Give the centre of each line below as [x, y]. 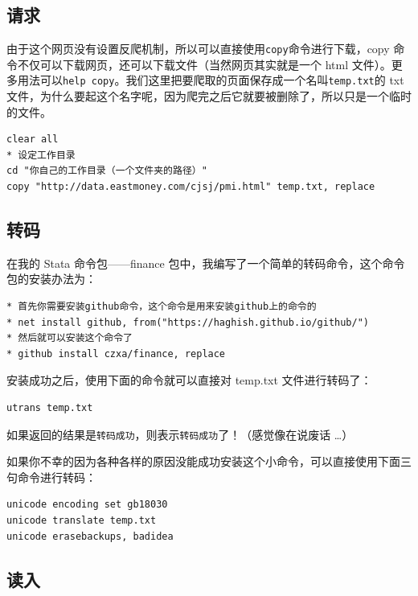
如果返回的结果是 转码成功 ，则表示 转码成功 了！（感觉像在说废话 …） [180, 434]
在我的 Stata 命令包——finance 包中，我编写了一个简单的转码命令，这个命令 [206, 263]
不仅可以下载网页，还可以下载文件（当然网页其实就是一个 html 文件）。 [204, 64]
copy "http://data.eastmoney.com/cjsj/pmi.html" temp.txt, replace [191, 187]
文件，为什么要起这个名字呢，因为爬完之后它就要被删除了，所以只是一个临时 [209, 96]
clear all [33, 140]
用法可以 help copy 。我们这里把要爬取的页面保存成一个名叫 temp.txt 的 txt [211, 80]
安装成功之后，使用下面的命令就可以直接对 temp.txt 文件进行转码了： [189, 380]
